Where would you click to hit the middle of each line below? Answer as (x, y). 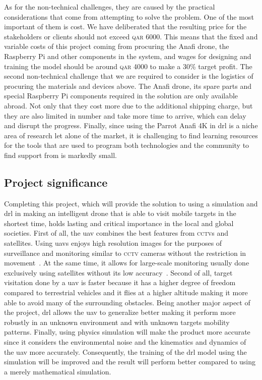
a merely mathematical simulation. (58, 371)
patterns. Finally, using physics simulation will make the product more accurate (127, 332)
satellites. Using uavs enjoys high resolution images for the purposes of (113, 243)
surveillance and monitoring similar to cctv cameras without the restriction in (125, 253)
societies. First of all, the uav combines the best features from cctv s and (116, 233)
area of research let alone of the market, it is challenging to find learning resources (131, 135)
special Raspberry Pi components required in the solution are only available (121, 96)
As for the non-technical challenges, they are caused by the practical (110, 7)
